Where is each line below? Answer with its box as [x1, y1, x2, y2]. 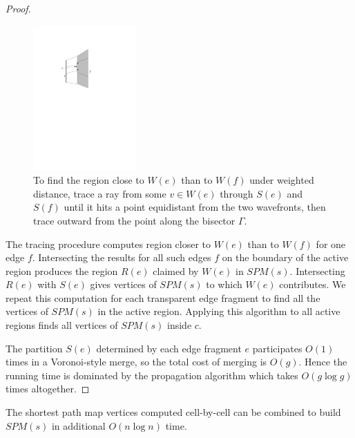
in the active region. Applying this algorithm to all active [97, 304, 340, 318]
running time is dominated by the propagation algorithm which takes [6, 368, 298, 382]
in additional [51, 418, 106, 432]
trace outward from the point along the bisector [33, 213, 236, 227]
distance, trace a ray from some [33, 186, 166, 200]
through [220, 186, 253, 200]
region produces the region [6, 263, 118, 278]
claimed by [153, 263, 199, 278]
